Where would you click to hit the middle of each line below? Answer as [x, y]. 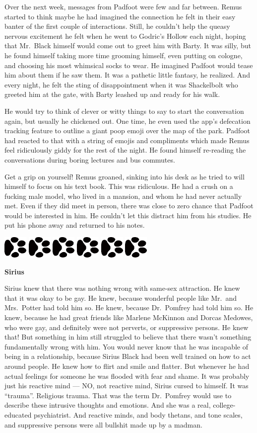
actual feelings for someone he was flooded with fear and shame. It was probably [127, 376]
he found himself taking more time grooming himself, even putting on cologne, [124, 55]
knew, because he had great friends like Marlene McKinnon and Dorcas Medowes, [129, 317]
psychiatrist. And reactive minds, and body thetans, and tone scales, [138, 414]
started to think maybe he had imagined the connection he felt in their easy [120, 16]
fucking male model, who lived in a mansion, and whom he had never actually [123, 196]
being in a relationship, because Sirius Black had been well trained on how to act [128, 356]
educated [18, 414]
